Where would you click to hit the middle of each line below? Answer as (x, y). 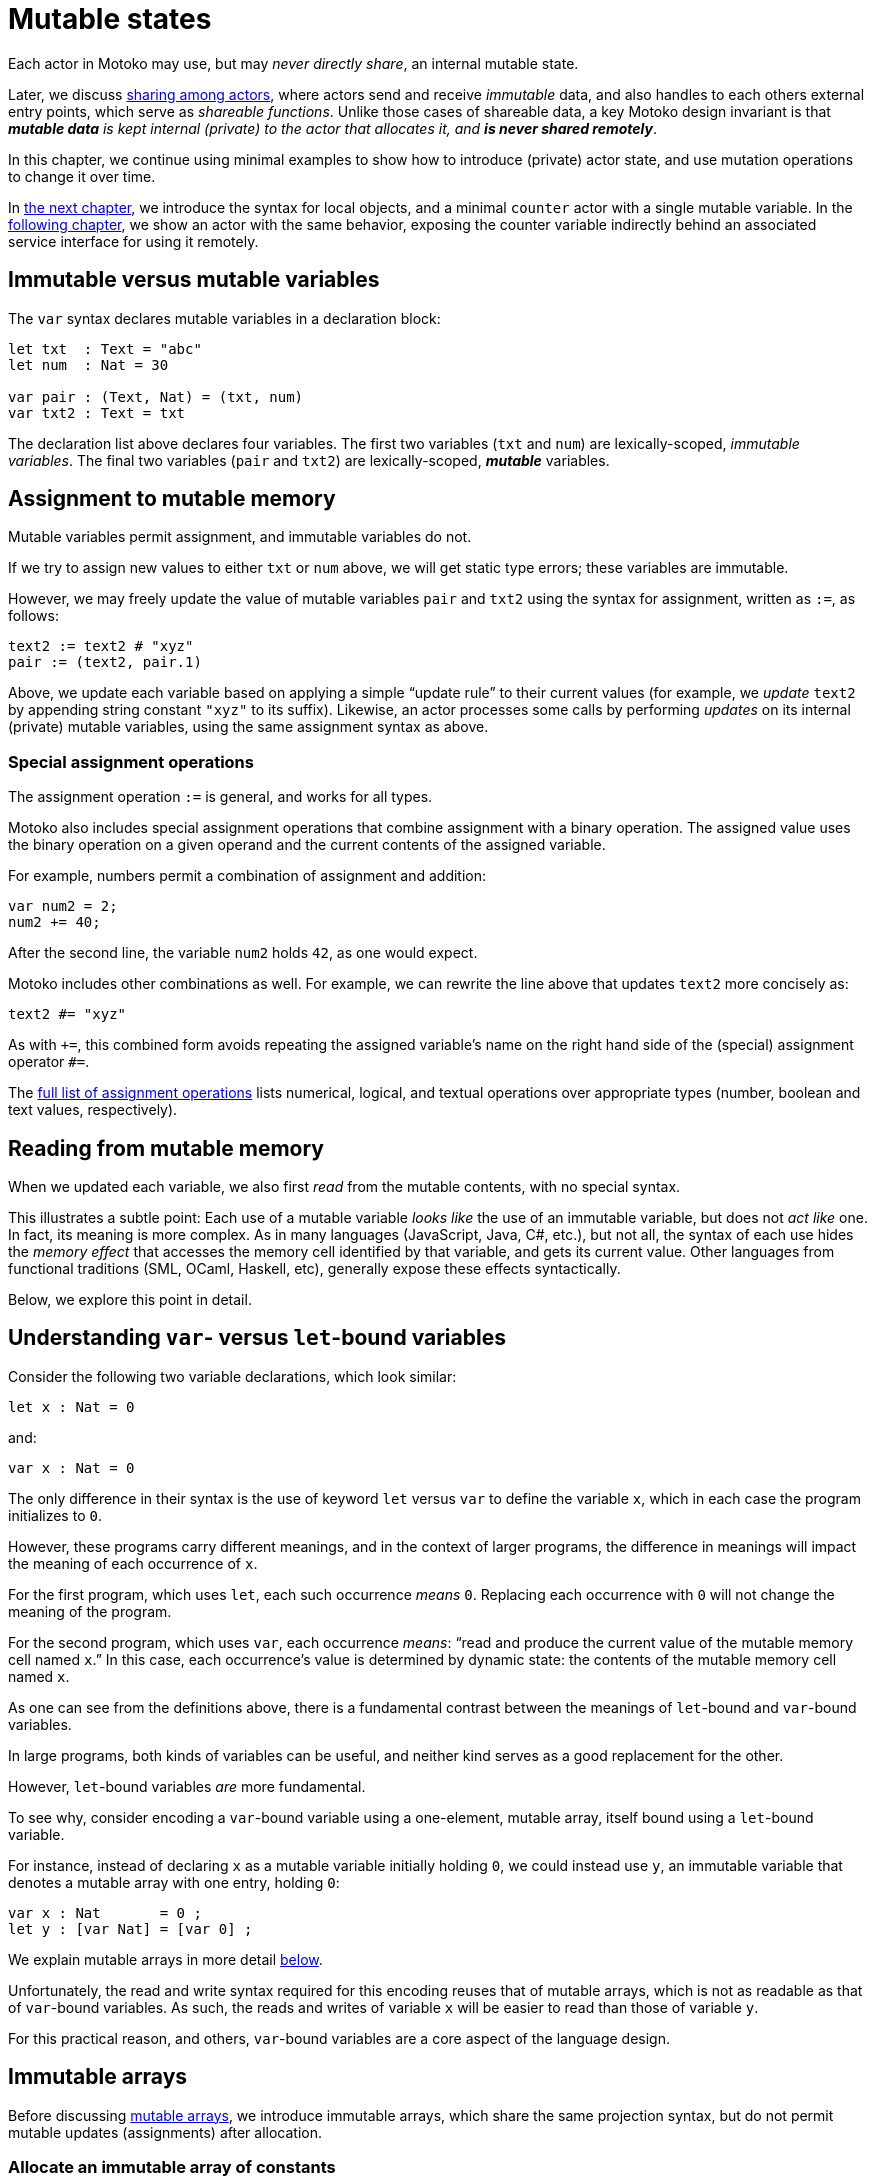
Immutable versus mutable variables (194, 280)
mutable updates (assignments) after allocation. (165, 2132)
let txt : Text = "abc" (105, 348)
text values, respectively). (93, 1110)
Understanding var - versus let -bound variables (257, 1338)
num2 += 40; (54, 922)
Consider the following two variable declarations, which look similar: (232, 1376)
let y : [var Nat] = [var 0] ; (130, 1928)
